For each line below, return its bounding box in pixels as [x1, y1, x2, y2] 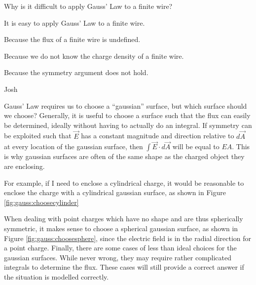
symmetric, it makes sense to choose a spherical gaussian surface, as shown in [4, 223, 238, 233]
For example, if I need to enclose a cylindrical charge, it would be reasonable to [4, 177, 244, 188]
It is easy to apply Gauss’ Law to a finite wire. [4, 17, 145, 28]
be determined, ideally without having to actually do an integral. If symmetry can [4, 120, 252, 130]
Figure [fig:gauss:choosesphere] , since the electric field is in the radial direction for [4, 233, 252, 243]
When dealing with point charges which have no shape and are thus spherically [4, 213, 243, 224]
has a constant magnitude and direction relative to [81, 130, 234, 141]
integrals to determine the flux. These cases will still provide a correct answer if [4, 262, 244, 272]
